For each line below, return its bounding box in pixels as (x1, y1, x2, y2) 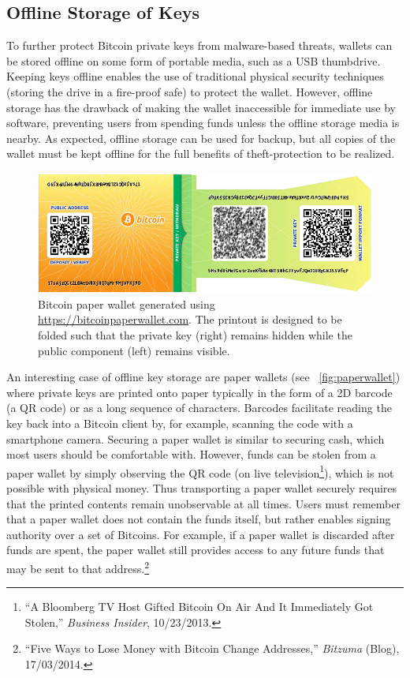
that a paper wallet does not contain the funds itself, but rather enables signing (6, 511, 391, 527)
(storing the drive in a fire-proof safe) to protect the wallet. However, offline (6, 83, 373, 99)
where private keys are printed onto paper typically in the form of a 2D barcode (6, 384, 393, 400)
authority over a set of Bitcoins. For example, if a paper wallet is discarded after (6, 526, 395, 542)
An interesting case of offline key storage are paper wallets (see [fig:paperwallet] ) (6, 369, 401, 385)
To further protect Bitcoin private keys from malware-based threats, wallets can (6, 37, 393, 54)
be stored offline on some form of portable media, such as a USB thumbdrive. (6, 52, 381, 69)
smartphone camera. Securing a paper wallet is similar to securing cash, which (6, 430, 385, 447)
